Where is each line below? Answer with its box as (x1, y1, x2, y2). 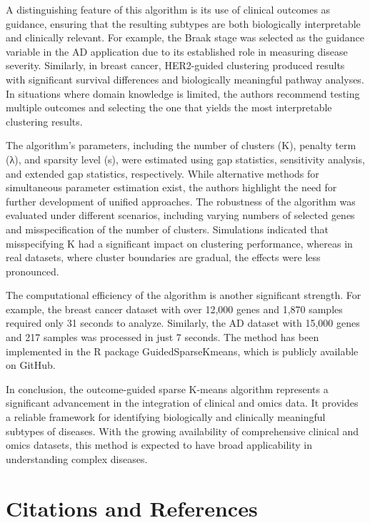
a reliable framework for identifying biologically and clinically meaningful (6, 410, 326, 425)
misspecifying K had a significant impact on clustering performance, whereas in (6, 235, 353, 250)
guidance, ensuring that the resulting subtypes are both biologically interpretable (6, 16, 361, 31)
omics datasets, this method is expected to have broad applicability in (6, 437, 312, 452)
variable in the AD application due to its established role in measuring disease (6, 44, 348, 59)
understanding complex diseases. (6, 451, 148, 466)
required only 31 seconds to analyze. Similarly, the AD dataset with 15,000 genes (6, 315, 360, 330)
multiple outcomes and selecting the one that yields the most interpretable (6, 100, 332, 115)
